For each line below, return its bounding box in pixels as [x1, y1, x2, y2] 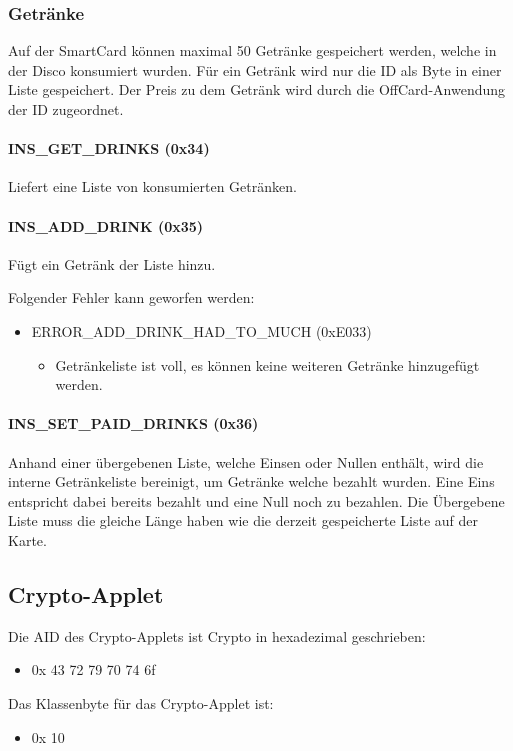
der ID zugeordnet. [8, 99, 124, 119]
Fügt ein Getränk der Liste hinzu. [8, 253, 216, 274]
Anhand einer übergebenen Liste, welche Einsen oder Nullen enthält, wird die [8, 451, 484, 472]
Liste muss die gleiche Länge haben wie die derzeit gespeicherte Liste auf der [8, 510, 479, 531]
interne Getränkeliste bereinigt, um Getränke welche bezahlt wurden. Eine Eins [8, 471, 495, 492]
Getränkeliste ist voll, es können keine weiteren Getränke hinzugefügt [55, 354, 480, 375]
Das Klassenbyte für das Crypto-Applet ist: [8, 692, 274, 713]
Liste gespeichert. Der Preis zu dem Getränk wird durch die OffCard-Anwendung [8, 79, 506, 100]
